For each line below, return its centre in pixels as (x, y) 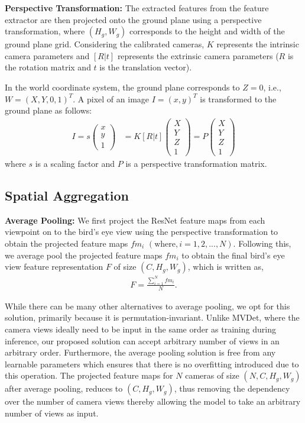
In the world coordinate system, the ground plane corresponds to (122, 87)
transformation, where (45, 31)
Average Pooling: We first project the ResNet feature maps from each (135, 220)
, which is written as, (225, 267)
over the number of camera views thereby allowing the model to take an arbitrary (153, 401)
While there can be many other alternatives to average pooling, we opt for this (147, 306)
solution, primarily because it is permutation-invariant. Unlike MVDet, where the (152, 317)
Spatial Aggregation (67, 195)
